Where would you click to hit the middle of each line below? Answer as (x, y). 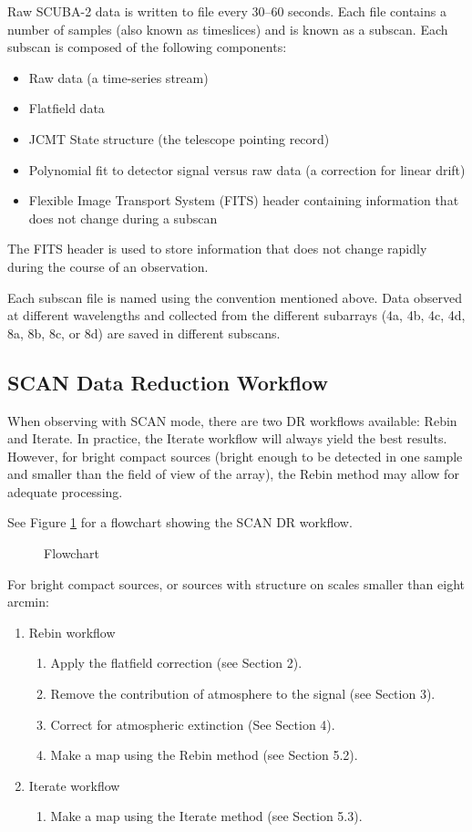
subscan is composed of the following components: (147, 47)
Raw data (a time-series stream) (118, 77)
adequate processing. (65, 491)
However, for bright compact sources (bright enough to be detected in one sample (235, 456)
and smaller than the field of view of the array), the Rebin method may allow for (233, 474)
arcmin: (28, 602)
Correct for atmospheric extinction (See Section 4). (193, 724)
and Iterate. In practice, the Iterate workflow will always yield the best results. (227, 438)
